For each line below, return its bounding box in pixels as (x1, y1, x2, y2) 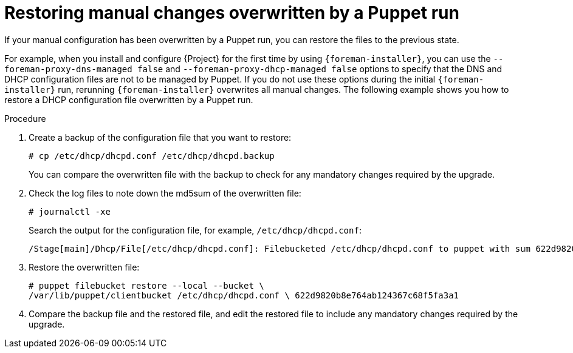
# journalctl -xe (29, 206, 111, 217)
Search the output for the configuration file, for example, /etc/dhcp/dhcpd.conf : (29, 224, 362, 235)
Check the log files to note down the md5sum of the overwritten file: (29, 187, 301, 198)
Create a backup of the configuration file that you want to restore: (29, 132, 292, 143)
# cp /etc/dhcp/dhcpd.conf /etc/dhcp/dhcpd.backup (29, 150, 275, 161)
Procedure (4, 113, 46, 124)
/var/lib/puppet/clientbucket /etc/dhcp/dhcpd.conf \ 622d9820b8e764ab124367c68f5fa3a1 (29, 290, 459, 300)
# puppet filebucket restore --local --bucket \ (29, 280, 264, 291)
